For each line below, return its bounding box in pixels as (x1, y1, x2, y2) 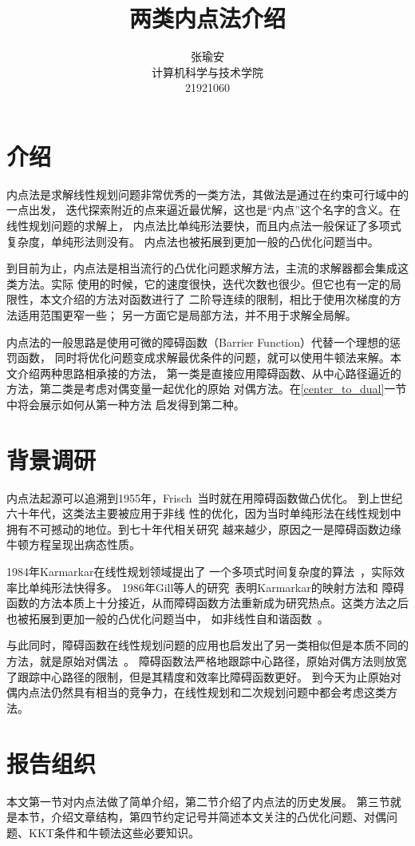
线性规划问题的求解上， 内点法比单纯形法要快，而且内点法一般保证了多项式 (6, 217, 401, 234)
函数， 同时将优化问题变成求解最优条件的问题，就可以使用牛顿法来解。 (17, 349, 390, 366)
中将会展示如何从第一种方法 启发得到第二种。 (6, 395, 245, 412)
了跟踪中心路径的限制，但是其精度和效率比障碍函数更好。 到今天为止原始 (6, 668, 390, 685)
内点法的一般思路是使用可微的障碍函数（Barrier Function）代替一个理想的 (6, 333, 390, 350)
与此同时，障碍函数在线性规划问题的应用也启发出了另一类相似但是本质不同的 (6, 637, 409, 653)
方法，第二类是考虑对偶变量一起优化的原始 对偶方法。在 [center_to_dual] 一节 (6, 380, 407, 397)
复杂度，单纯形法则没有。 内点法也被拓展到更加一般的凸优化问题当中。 (6, 232, 379, 249)
